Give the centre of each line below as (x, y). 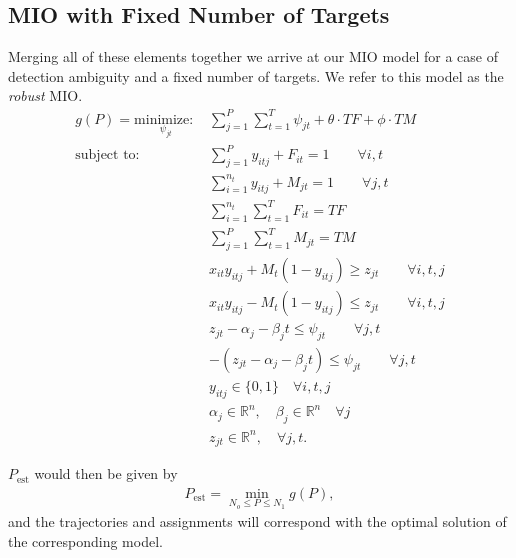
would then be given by (106, 473)
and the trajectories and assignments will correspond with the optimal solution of (257, 521)
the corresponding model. (85, 540)
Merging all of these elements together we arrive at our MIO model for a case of (253, 56)
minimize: (164, 119)
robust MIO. (45, 95)
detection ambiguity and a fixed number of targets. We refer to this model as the (256, 75)
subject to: (107, 155)
